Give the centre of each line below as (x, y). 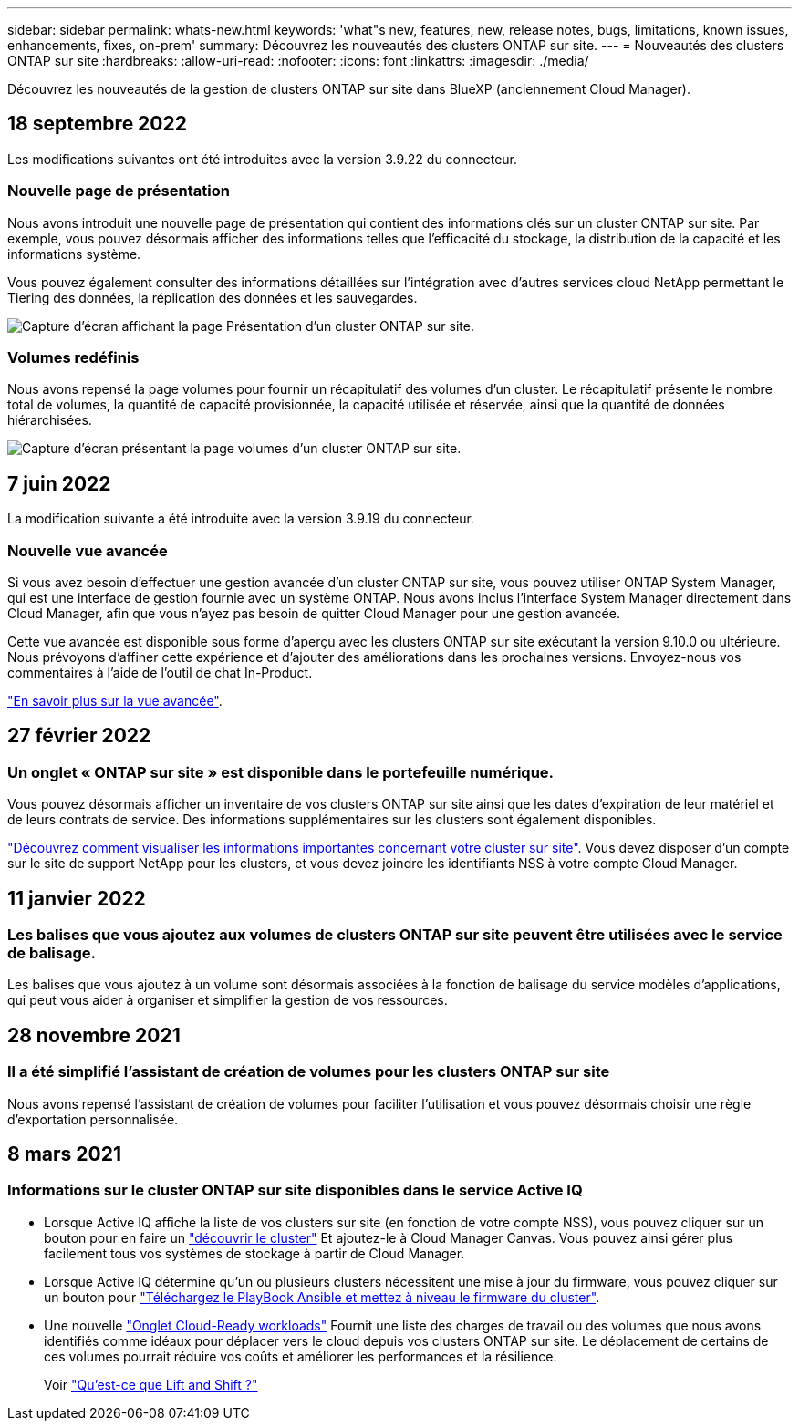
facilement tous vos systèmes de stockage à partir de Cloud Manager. (254, 1253)
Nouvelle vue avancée (88, 550)
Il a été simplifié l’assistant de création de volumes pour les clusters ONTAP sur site (309, 1072)
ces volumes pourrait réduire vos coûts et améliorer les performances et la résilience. (301, 1356)
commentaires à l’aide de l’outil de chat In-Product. (160, 672)
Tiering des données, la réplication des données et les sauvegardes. (213, 297)
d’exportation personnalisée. (93, 1119)
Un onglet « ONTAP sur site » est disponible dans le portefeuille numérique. (281, 772)
